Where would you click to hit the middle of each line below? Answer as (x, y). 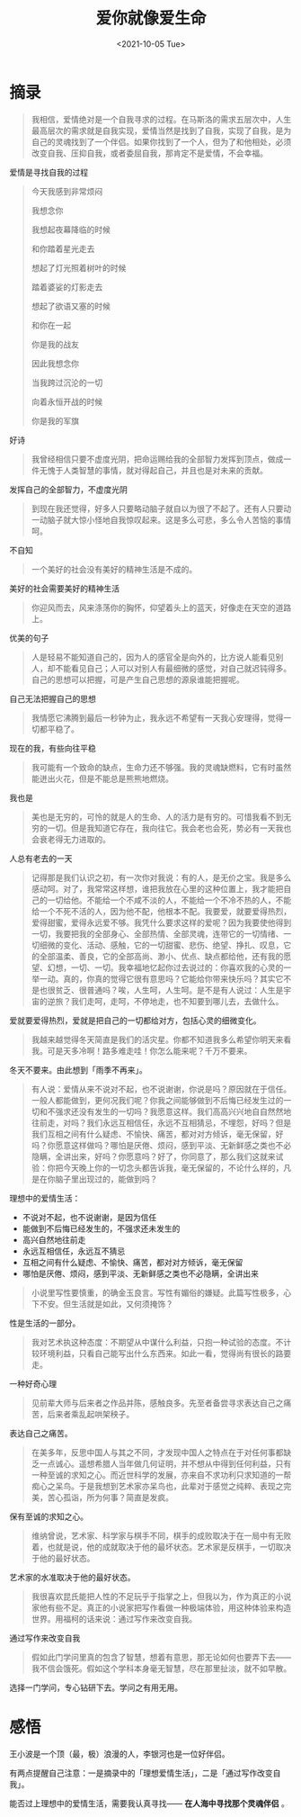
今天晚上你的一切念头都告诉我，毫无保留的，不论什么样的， (173, 1167)
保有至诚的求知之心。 (49, 1516)
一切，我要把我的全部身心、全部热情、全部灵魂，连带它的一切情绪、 (157, 933)
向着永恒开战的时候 (67, 401)
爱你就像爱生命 (151, 18)
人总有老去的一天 (41, 858)
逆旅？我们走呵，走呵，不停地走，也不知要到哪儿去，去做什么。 (165, 1001)
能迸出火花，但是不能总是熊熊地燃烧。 (102, 778)
